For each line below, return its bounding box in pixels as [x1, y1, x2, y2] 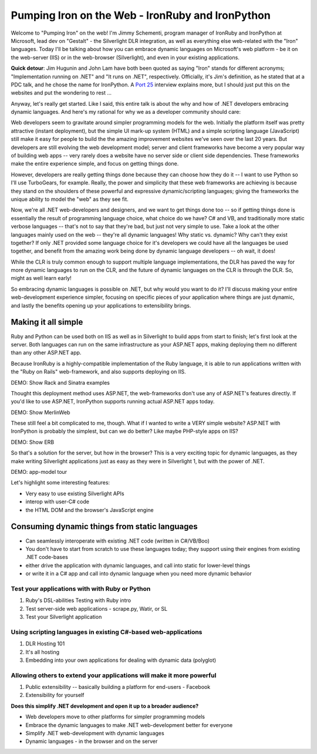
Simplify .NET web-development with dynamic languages [25, 730, 164, 736]
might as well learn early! [11, 275, 72, 282]
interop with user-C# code [25, 498, 89, 505]
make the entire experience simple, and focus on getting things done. [11, 160, 179, 167]
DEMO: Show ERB [11, 438, 55, 446]
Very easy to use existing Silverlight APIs [25, 490, 124, 497]
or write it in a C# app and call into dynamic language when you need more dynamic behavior [25, 570, 252, 577]
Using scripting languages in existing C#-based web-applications [11, 628, 203, 636]
